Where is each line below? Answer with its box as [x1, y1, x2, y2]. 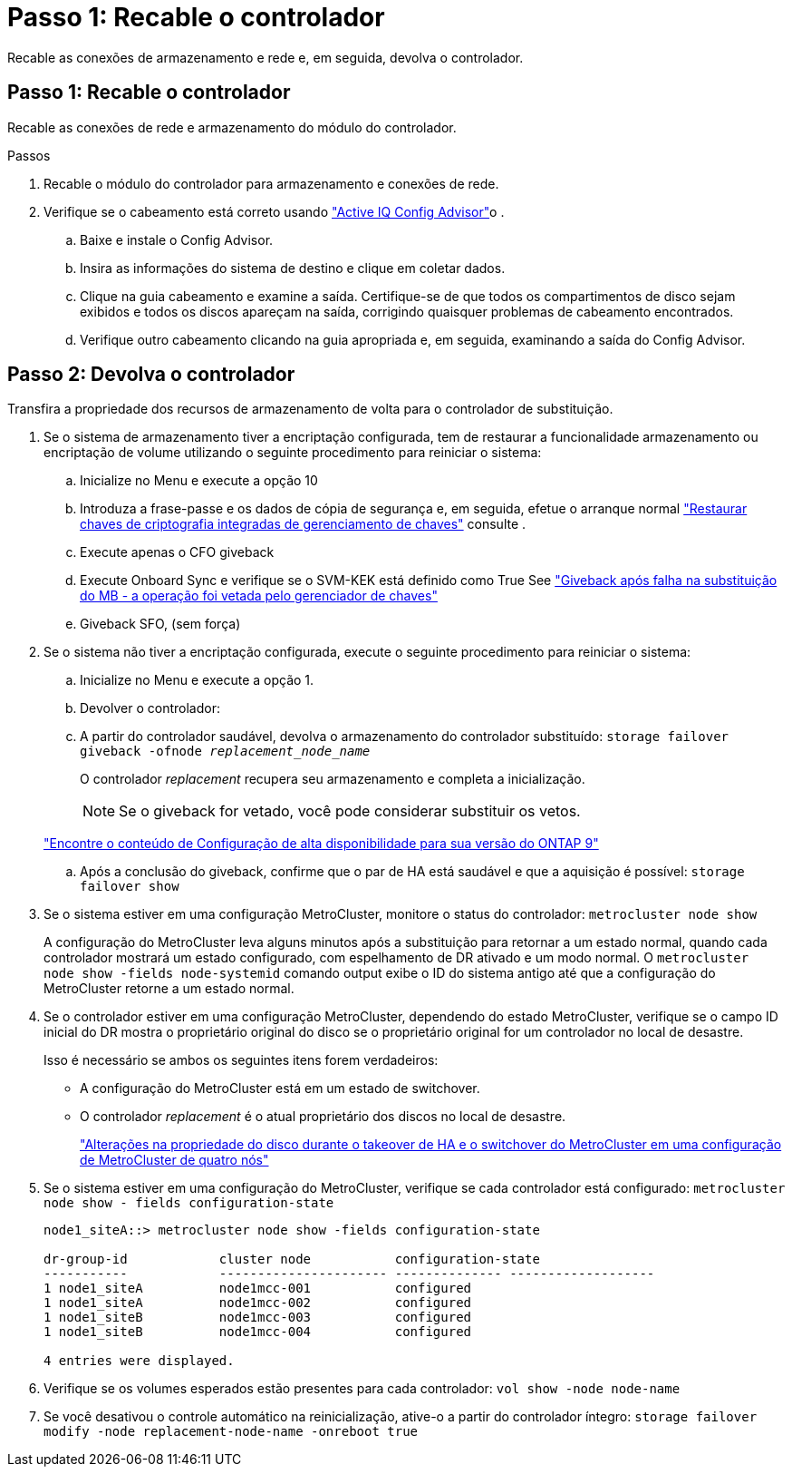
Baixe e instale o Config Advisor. [80, 231, 274, 248]
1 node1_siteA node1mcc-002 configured [43, 1295, 472, 1311]
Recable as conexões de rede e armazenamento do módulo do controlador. [7, 119, 457, 135]
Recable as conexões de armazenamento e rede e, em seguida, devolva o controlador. [7, 49, 524, 65]
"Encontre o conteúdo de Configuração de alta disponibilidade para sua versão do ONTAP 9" [43, 835, 599, 852]
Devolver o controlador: [80, 700, 220, 717]
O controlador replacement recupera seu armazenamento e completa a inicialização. [80, 771, 585, 787]
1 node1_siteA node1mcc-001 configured [43, 1281, 472, 1296]
